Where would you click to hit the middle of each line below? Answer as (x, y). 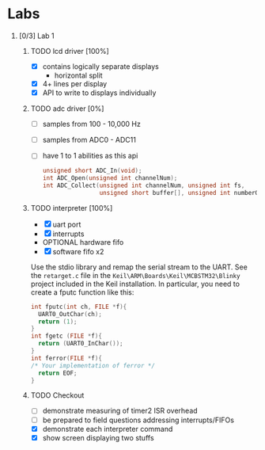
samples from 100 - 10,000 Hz (92, 124)
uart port (67, 224)
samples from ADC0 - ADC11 (89, 140)
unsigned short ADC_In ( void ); (92, 171)
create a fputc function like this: (82, 292)
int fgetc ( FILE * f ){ (66, 336)
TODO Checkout (57, 395)
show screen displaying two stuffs (98, 437)
